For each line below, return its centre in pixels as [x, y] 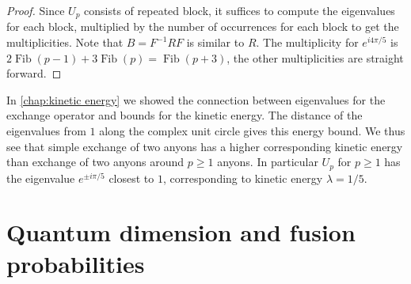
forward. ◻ [34, 73]
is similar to [215, 42]
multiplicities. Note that [65, 42]
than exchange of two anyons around [95, 162]
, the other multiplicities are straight [315, 57]
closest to [131, 178]
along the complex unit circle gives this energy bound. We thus [252, 131]
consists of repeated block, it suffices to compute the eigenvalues [240, 10]
